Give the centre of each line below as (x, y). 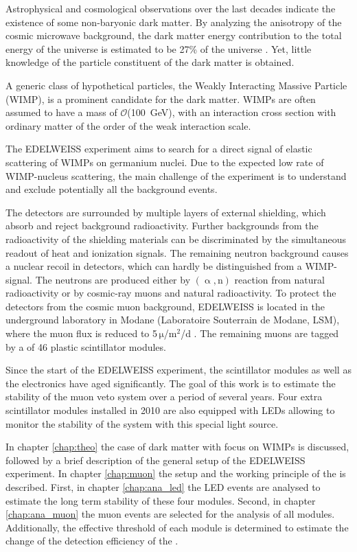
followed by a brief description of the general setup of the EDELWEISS (156, 460)
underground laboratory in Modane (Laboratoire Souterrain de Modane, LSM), (173, 320)
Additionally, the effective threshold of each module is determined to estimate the (177, 527)
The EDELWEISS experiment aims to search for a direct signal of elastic (159, 149)
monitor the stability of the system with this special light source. (142, 423)
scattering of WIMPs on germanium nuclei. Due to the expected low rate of (165, 162)
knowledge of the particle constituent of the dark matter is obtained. (150, 62)
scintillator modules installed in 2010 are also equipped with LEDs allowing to (170, 410)
